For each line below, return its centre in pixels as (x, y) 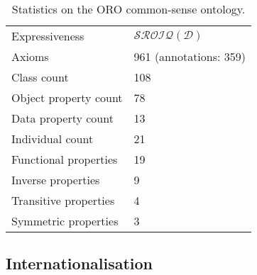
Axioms (30, 56)
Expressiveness (48, 36)
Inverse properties (56, 180)
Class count (40, 77)
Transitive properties (63, 200)
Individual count (53, 139)
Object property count (67, 97)
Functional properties (65, 159)
